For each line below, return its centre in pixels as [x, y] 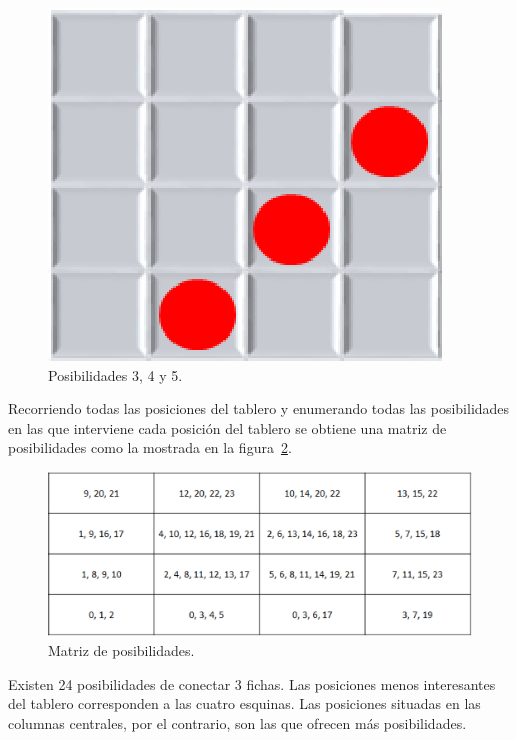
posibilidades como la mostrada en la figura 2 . [150, 447]
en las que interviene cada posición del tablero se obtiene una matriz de [227, 427]
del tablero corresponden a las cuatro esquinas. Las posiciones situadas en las [244, 703]
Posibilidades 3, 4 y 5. [115, 374]
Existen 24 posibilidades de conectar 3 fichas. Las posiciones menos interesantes [252, 683]
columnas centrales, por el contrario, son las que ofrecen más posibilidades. [237, 722]
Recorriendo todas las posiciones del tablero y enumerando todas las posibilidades [259, 408]
